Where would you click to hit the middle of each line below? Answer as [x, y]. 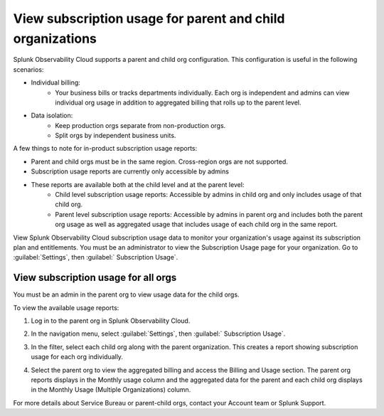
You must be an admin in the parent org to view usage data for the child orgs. [126, 294]
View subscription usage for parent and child [149, 18]
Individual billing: [56, 82]
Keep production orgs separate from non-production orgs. [140, 125]
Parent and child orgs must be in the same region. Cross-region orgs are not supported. [159, 161]
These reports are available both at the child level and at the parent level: [138, 184]
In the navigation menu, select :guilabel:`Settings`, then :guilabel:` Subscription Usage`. [158, 334]
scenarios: [28, 69]
